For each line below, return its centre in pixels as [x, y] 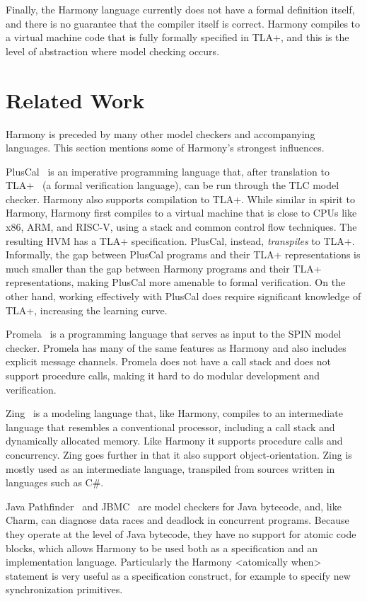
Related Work [75, 99]
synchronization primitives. [64, 589]
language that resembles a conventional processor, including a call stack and [170, 427]
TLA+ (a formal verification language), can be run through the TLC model [173, 185]
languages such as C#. [55, 482]
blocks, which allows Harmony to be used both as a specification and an [162, 548]
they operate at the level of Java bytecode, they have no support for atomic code [181, 533]
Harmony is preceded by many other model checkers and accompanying [161, 133]
